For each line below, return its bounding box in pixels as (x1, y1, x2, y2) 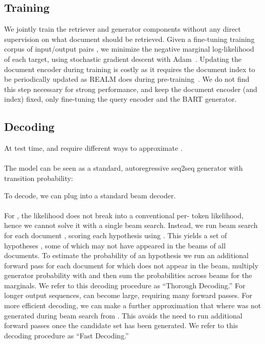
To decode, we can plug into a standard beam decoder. (4, 190, 176, 200)
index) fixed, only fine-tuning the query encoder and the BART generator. (4, 94, 237, 104)
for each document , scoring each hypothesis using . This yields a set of (4, 230, 227, 240)
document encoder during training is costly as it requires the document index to (4, 63, 255, 74)
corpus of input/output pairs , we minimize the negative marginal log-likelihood (4, 43, 254, 54)
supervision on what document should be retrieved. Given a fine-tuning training (4, 33, 255, 44)
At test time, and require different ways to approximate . (4, 143, 183, 153)
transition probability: (4, 172, 73, 183)
